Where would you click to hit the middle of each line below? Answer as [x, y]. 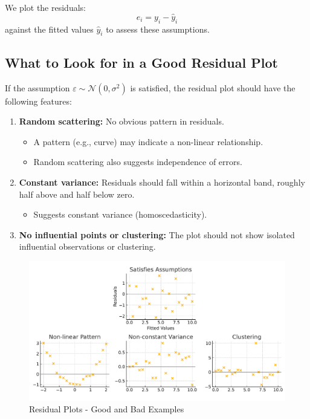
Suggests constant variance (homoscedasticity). [120, 214]
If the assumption [37, 87]
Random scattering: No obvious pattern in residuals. [121, 121]
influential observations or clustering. [87, 246]
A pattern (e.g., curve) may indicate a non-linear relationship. [148, 141]
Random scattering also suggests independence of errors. [138, 162]
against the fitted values [49, 29]
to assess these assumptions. [158, 29]
